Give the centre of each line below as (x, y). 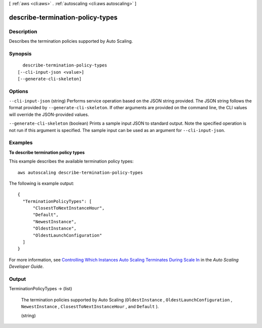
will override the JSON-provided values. (49, 115)
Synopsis (20, 53)
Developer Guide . (26, 266)
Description (23, 32)
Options (19, 91)
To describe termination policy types (47, 152)
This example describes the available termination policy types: (71, 161)
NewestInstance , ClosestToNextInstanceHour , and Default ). (90, 307)
